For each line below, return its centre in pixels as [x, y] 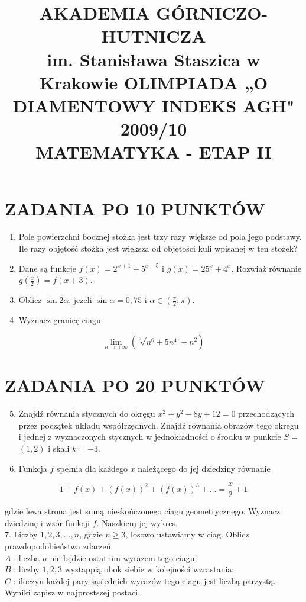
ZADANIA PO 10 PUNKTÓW [135, 208]
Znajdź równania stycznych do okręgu [87, 413]
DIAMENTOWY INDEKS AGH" [154, 105]
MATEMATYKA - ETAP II [154, 152]
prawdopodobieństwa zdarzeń [58, 545]
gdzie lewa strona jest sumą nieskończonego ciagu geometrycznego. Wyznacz [143, 511]
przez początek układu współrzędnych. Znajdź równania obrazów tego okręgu [159, 425]
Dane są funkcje [47, 268]
